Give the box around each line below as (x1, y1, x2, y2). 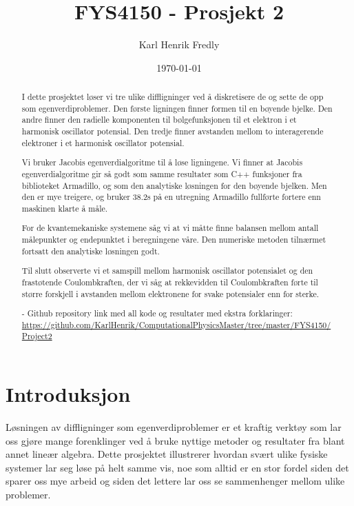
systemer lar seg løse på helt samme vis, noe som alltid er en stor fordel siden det (6, 460, 349, 474)
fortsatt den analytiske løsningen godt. (21, 245, 160, 256)
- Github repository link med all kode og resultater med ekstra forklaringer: (21, 307, 293, 319)
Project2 (21, 330, 52, 342)
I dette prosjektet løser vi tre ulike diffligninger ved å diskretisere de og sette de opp (21, 91, 324, 103)
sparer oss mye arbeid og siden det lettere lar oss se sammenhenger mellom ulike (6, 474, 345, 488)
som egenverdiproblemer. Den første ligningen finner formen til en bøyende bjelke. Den (21, 102, 333, 114)
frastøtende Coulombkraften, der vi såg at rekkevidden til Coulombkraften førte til (21, 276, 318, 287)
